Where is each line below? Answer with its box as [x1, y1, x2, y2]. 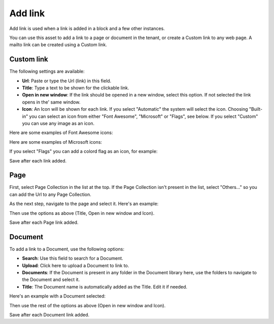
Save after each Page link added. [9, 219, 79, 225]
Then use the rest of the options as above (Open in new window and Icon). [9, 302, 166, 308]
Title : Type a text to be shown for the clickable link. [22, 85, 129, 91]
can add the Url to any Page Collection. [9, 191, 91, 198]
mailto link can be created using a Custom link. [9, 42, 108, 48]
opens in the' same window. [22, 99, 81, 105]
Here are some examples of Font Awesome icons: [9, 129, 114, 136]
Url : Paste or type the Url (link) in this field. [22, 78, 112, 84]
